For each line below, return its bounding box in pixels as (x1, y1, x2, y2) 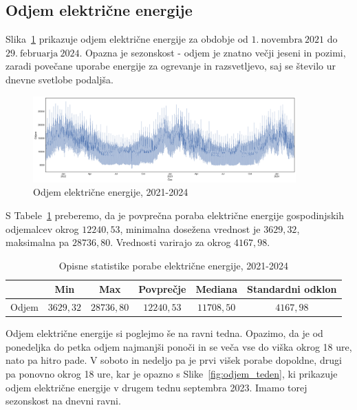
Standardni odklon (247, 282, 337, 296)
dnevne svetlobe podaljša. (6, 72, 113, 86)
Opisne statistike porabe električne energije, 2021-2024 (58, 258, 288, 272)
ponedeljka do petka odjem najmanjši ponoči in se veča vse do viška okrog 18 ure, (6, 339, 352, 353)
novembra (261, 35, 303, 45)
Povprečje (138, 282, 186, 296)
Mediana (195, 282, 238, 296)
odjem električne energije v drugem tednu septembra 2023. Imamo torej (6, 380, 307, 394)
